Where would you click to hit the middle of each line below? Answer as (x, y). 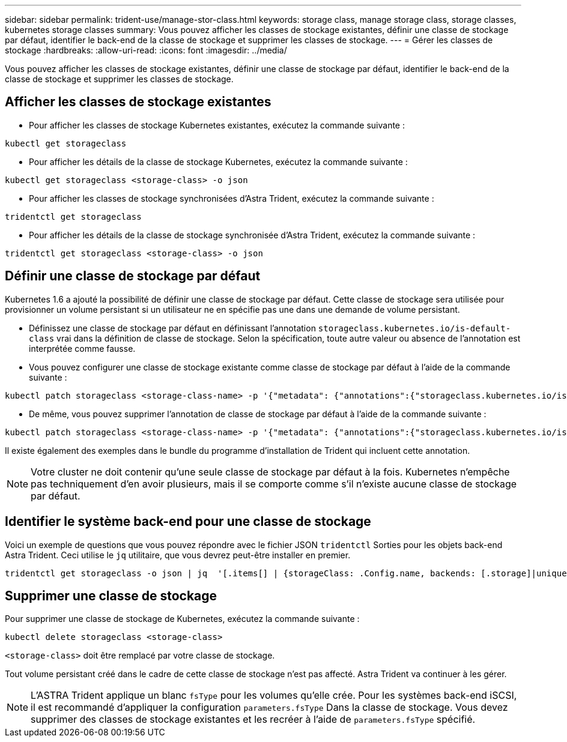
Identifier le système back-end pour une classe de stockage (188, 522)
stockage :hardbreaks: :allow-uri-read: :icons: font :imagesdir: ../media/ (146, 50)
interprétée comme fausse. (82, 348)
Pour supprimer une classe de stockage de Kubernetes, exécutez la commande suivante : (182, 619)
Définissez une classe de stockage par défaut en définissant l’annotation (172, 328)
